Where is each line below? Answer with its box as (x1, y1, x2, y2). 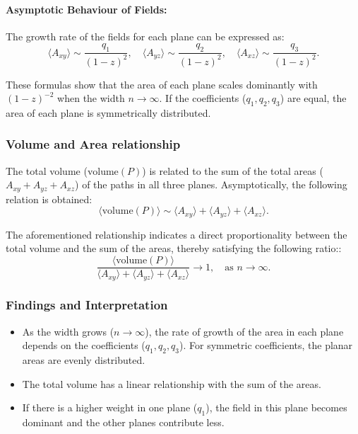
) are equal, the (280, 91, 347, 105)
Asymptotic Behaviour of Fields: (6, 1, 167, 16)
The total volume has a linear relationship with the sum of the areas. (22, 376, 321, 391)
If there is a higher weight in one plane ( (22, 400, 198, 415)
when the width (57, 91, 125, 105)
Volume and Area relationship (6, 135, 181, 153)
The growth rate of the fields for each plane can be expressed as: (6, 28, 285, 43)
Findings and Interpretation (6, 296, 168, 314)
